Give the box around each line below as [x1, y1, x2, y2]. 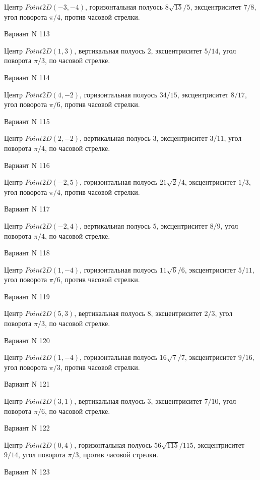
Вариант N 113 [4, 28, 50, 39]
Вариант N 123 [4, 466, 50, 476]
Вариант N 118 [4, 247, 50, 258]
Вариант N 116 [4, 159, 50, 170]
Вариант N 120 [4, 335, 50, 345]
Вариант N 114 [4, 72, 50, 82]
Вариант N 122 [4, 422, 50, 433]
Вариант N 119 [4, 291, 50, 301]
